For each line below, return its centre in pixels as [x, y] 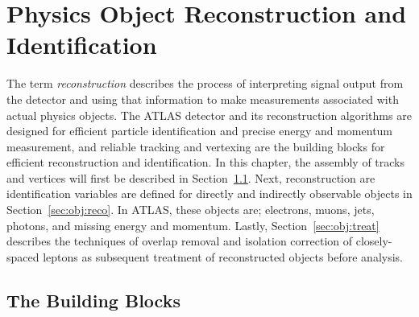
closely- [374, 241]
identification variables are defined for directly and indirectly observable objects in [209, 193]
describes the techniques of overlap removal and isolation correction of [180, 241]
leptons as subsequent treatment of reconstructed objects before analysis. [223, 256]
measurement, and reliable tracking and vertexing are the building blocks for [196, 146]
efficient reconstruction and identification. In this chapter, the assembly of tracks [206, 162]
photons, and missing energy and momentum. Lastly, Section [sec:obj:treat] [193, 225]
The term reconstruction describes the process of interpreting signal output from [205, 83]
